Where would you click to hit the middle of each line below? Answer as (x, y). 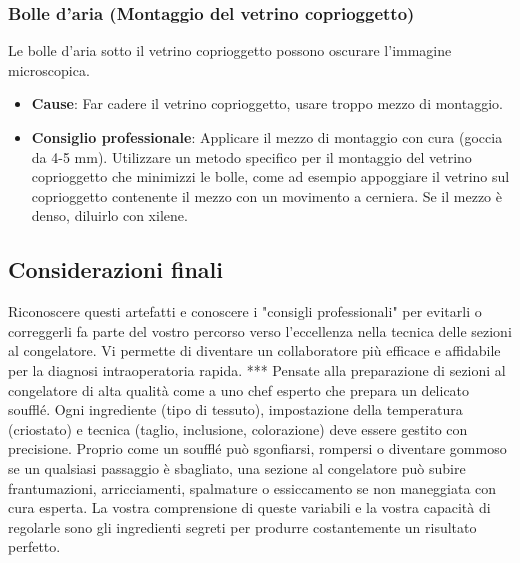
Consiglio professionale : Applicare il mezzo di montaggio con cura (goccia (267, 137)
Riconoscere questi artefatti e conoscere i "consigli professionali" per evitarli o (245, 311)
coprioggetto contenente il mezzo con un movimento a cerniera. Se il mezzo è (266, 195)
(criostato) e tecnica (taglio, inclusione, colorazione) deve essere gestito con (238, 428)
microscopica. (49, 69)
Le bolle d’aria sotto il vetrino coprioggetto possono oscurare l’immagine (230, 50)
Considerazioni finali (115, 269)
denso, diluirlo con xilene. (109, 215)
